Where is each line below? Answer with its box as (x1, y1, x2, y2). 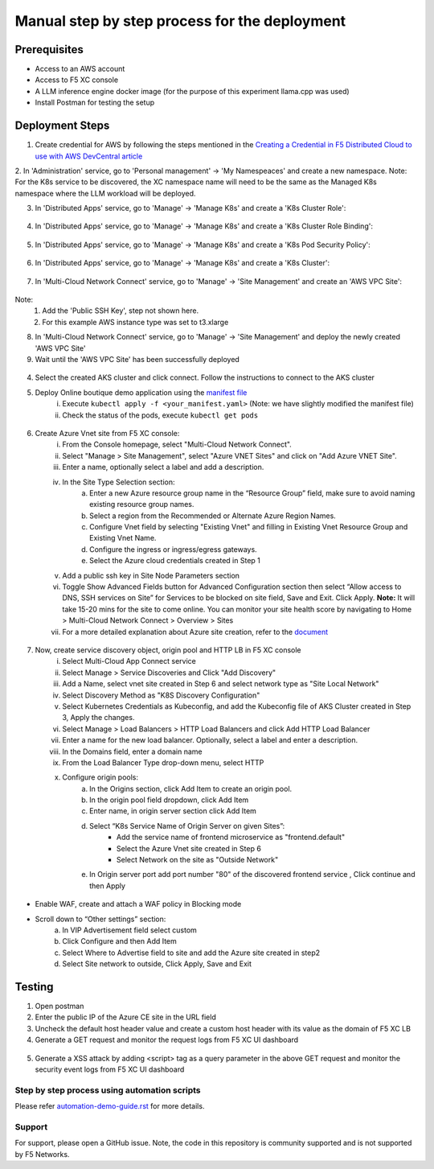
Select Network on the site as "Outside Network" (117, 855, 279, 865)
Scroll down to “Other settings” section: (35, 914, 166, 924)
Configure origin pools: (62, 772, 139, 782)
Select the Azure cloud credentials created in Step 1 (89, 556, 261, 566)
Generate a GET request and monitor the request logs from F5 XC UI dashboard (35, 1035, 299, 1045)
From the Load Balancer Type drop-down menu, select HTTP (62, 757, 264, 768)
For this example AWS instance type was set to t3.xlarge (42, 317, 229, 327)
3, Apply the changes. (62, 713, 135, 722)
